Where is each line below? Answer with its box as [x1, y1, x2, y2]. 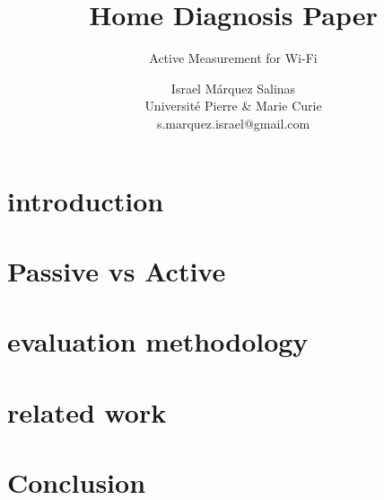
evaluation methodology [7, 323, 309, 360]
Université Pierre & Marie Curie [144, 96, 322, 115]
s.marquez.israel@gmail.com [156, 113, 310, 132]
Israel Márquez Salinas [170, 78, 296, 97]
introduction [7, 182, 164, 219]
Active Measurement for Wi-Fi [149, 49, 318, 67]
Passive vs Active [7, 252, 226, 289]
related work [7, 393, 167, 430]
